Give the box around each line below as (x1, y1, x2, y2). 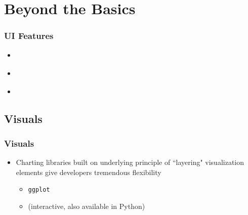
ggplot (28, 186, 50, 194)
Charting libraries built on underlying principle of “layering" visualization (16, 157, 244, 167)
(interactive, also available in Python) (28, 200, 145, 211)
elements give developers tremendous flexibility (16, 166, 161, 177)
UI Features (4, 29, 54, 42)
